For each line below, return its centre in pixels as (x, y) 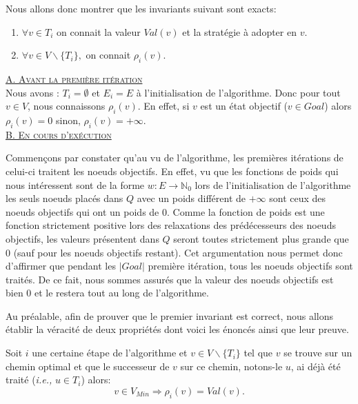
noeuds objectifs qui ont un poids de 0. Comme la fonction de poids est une (165, 211)
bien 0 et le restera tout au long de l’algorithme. (107, 293)
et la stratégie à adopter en (239, 31)
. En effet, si (163, 106)
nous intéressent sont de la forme (75, 184)
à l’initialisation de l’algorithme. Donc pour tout (238, 92)
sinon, (68, 120)
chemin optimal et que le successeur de (88, 366)
